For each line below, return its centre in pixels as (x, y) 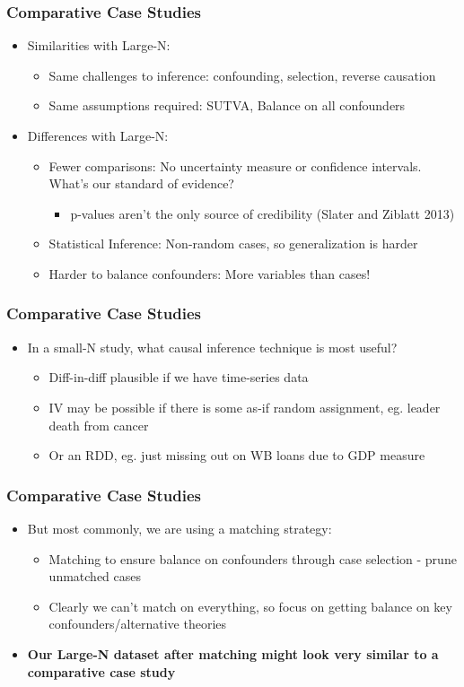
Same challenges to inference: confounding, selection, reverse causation (242, 75)
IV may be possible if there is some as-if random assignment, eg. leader (245, 407)
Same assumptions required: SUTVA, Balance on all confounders (227, 105)
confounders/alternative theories (138, 624)
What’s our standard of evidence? (141, 183)
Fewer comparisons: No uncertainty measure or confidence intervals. (235, 165)
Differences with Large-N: (98, 135)
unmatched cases (95, 576)
